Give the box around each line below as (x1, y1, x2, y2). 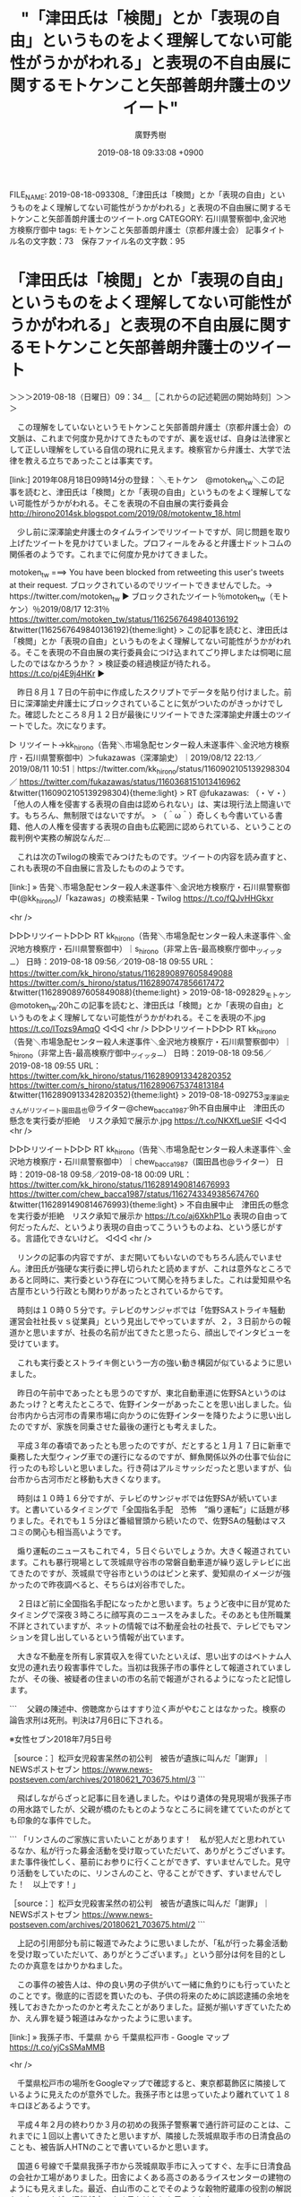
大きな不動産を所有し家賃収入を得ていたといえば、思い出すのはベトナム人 (16, 1651, 292, 1662)
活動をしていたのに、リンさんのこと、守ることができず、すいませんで (16, 1868, 275, 1879)
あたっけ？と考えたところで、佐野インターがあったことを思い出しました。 (9, 1399, 284, 1410)
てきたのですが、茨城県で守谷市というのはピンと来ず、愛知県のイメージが (9, 1568, 284, 1579)
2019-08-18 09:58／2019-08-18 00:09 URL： (24, 1169, 193, 1180)
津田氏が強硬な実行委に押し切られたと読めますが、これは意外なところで (24, 1263, 292, 1274)
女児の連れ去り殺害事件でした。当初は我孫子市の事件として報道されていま (9, 1662, 284, 1673)
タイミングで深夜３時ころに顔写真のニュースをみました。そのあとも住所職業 (9, 1610, 292, 1621)
